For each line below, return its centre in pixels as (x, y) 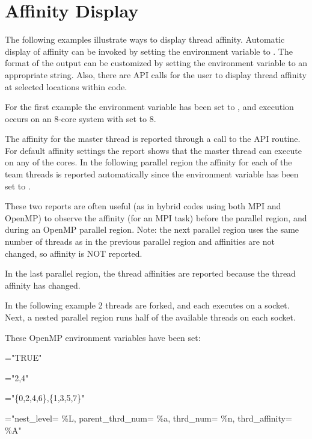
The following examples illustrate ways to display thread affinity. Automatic (145, 39)
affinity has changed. (43, 285)
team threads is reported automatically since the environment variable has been (152, 174)
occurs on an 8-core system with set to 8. (81, 118)
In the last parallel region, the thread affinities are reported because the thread (150, 273)
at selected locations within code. (66, 86)
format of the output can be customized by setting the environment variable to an (156, 63)
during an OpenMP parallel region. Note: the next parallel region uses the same (152, 229)
